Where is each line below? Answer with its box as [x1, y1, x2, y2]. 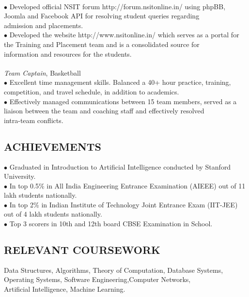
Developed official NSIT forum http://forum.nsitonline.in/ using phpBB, [9, 1, 226, 11]
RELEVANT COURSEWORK [4, 242, 161, 257]
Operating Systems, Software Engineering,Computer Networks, [4, 274, 191, 284]
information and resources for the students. [4, 48, 132, 59]
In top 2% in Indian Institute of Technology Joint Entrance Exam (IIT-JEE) [9, 199, 238, 209]
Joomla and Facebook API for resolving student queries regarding [4, 11, 200, 21]
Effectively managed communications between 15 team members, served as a [9, 96, 237, 106]
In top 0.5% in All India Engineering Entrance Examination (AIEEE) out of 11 [9, 180, 246, 190]
